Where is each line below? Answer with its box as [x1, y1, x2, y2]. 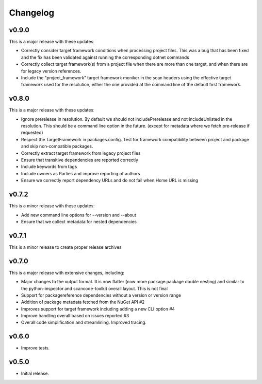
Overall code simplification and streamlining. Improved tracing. [21, 319, 147, 326]
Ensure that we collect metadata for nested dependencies [21, 219, 137, 224]
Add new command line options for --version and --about [21, 212, 136, 218]
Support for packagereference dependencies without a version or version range [21, 292, 181, 298]
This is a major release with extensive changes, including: [9, 270, 125, 275]
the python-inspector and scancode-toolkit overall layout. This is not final [21, 285, 168, 292]
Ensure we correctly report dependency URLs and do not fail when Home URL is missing [21, 178, 198, 183]
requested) [21, 129, 43, 136]
